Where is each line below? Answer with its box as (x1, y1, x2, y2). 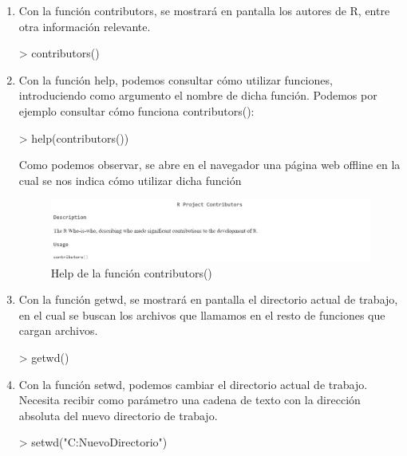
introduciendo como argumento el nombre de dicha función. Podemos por (18, 87, 377, 104)
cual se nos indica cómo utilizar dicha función (18, 171, 242, 188)
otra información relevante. (18, 18, 151, 34)
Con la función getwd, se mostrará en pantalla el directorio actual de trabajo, (18, 291, 398, 308)
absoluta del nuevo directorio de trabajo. (18, 407, 218, 423)
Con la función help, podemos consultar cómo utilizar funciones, (18, 71, 333, 88)
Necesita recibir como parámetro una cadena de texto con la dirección (18, 391, 361, 408)
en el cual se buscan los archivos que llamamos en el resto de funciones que (18, 306, 385, 323)
